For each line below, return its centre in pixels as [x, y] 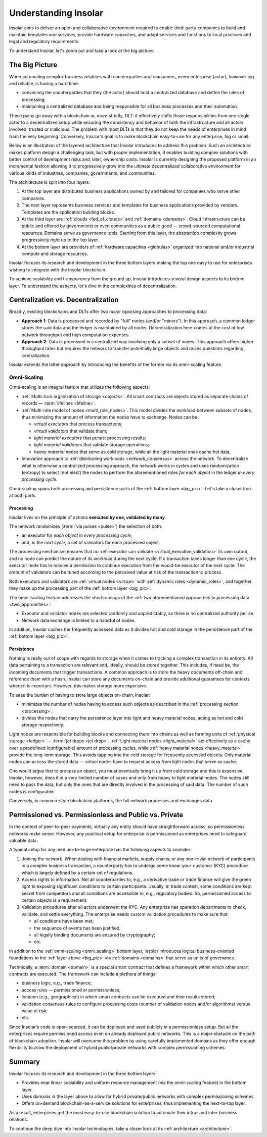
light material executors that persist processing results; [90, 438]
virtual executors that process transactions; [78, 424]
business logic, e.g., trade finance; [57, 983]
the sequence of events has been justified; [77, 928]
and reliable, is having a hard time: [44, 84]
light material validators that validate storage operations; [92, 445]
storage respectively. [43, 725]
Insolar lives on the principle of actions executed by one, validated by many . [88, 517]
